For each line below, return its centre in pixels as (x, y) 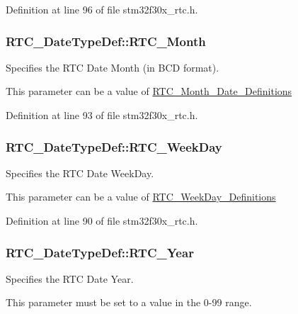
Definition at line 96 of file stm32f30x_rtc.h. (102, 9)
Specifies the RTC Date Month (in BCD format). (113, 67)
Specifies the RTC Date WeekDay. (80, 173)
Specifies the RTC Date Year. (70, 278)
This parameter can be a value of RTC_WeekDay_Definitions (141, 197)
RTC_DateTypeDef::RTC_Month (106, 41)
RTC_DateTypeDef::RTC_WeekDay (114, 146)
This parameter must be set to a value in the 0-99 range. (129, 302)
